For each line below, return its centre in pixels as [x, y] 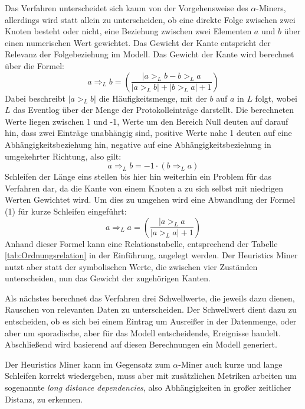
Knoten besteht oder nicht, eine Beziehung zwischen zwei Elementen [128, 31]
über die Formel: [35, 65]
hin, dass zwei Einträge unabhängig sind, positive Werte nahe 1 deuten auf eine [148, 133]
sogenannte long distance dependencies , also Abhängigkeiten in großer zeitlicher [148, 387]
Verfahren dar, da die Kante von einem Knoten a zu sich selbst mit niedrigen [144, 188]
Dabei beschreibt [35, 98]
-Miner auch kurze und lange [230, 364]
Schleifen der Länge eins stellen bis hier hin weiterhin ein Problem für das [138, 176]
